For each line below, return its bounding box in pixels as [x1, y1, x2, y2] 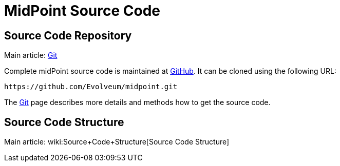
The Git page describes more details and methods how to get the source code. [4, 98, 271, 107]
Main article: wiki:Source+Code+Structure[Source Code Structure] [4, 137, 230, 147]
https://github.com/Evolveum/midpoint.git [4, 82, 178, 91]
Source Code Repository [4, 29, 132, 42]
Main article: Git [4, 51, 58, 60]
